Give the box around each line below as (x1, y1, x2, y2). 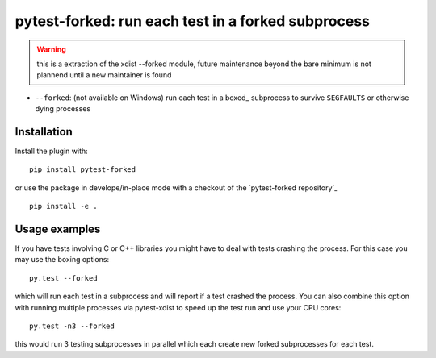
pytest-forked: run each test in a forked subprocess (15, 12, 371, 30)
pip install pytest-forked (29, 165, 136, 174)
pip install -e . (29, 202, 98, 211)
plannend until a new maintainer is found (36, 70, 172, 80)
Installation (15, 125, 73, 139)
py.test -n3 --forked (29, 322, 115, 331)
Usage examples (15, 223, 101, 235)
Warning (36, 44, 66, 54)
